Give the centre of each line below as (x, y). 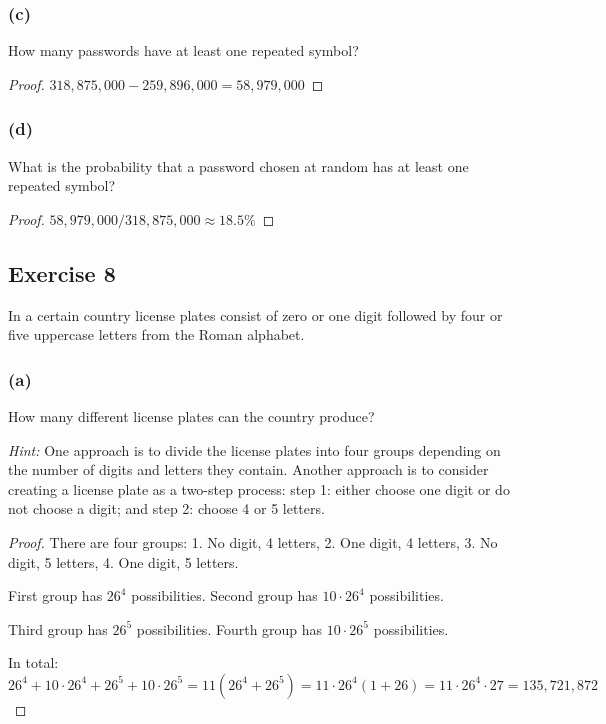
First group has (55, 595)
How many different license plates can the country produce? (191, 416)
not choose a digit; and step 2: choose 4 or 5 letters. (166, 508)
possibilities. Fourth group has (229, 628)
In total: (33, 662)
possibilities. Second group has (224, 595)
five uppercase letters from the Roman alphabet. (156, 334)
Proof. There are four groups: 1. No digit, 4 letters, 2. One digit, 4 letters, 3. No (253, 541)
